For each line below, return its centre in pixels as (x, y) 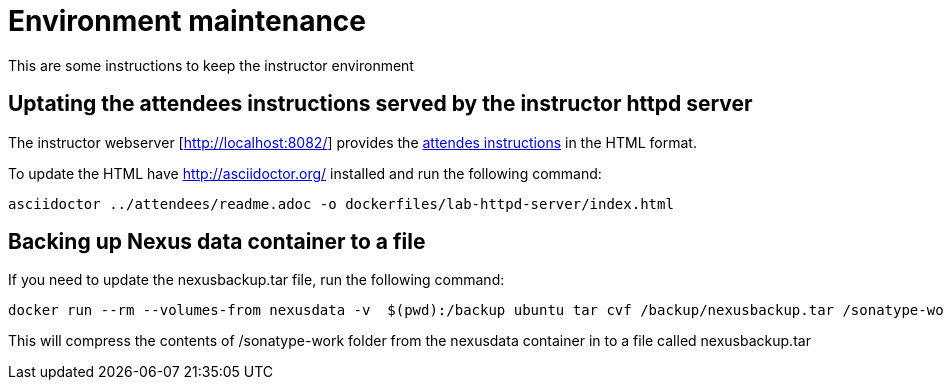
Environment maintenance (187, 21)
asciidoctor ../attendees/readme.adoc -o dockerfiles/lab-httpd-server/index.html (341, 203)
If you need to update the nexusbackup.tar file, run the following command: (256, 280)
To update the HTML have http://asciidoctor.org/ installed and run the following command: (305, 173)
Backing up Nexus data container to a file (217, 242)
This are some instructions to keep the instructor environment (211, 65)
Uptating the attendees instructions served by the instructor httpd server (380, 104)
